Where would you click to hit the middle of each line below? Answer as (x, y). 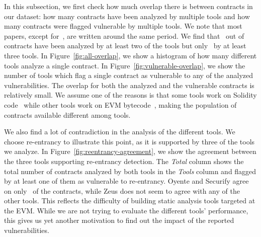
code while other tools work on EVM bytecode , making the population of (120, 104)
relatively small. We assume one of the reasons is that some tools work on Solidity (130, 95)
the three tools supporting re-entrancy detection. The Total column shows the (124, 161)
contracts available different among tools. (67, 114)
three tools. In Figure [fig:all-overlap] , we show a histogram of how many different (130, 55)
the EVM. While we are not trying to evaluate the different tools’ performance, (126, 210)
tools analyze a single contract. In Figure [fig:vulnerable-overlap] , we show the (125, 65)
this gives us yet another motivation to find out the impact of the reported (119, 220)
